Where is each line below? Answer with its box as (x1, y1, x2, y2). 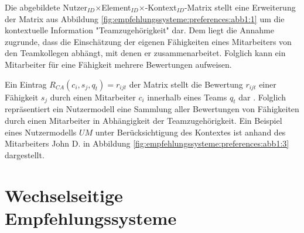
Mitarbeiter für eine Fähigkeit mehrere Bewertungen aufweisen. (5, 58, 232, 70)
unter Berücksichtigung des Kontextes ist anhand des (95, 126, 286, 138)
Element (101, 1, 131, 13)
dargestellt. (5, 148, 45, 161)
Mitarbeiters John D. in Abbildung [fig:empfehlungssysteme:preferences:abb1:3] (5, 137, 289, 149)
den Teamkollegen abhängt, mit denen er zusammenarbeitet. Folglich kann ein (5, 47, 286, 59)
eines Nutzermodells (5, 126, 77, 138)
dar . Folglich (238, 91, 286, 103)
